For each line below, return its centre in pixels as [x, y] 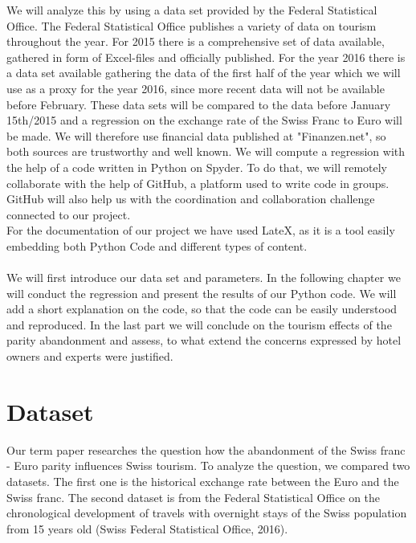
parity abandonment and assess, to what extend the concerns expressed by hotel [204, 340]
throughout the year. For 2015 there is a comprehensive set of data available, [196, 41]
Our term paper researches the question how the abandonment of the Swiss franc [206, 449]
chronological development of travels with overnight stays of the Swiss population [207, 513]
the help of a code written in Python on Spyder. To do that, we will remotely [197, 167]
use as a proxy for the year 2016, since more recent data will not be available [196, 88]
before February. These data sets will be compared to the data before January [199, 104]
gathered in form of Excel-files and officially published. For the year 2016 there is [206, 57]
